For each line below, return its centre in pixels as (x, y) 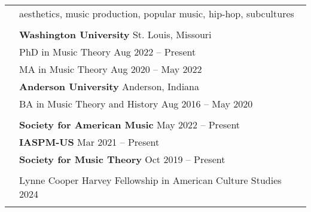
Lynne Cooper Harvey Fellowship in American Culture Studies (150, 180)
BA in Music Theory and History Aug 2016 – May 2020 (136, 104)
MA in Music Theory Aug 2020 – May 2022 (111, 69)
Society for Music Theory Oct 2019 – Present (122, 159)
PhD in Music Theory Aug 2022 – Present (108, 52)
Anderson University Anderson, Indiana (109, 86)
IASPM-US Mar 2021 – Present (89, 142)
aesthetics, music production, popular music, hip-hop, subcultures (157, 13)
